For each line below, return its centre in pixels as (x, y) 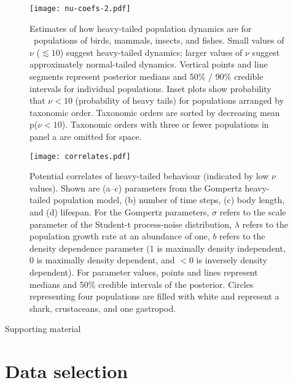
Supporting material (43, 329)
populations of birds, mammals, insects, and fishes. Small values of (159, 40)
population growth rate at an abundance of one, (120, 236)
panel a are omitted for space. (86, 136)
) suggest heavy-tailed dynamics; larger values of (151, 52)
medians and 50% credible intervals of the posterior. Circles (142, 284)
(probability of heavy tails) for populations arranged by (180, 100)
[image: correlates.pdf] (80, 156)
